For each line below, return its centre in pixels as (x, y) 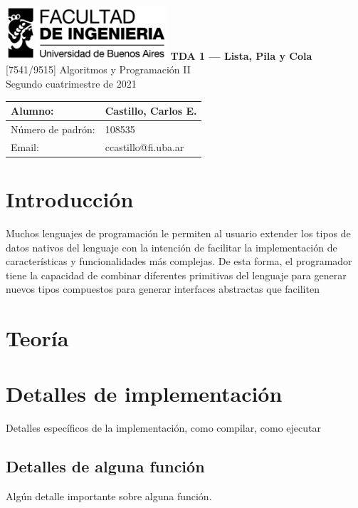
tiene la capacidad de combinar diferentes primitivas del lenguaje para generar (176, 275)
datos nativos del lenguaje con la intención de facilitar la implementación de (172, 247)
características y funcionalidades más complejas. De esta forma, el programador (179, 261)
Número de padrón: (53, 129)
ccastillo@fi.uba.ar (144, 146)
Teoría (37, 338)
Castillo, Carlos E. (151, 111)
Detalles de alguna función (105, 466)
